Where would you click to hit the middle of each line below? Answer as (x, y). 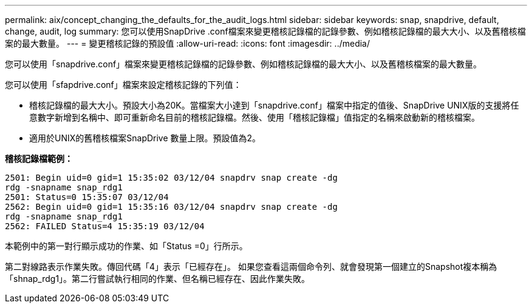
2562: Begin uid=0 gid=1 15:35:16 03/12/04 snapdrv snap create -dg (171, 207)
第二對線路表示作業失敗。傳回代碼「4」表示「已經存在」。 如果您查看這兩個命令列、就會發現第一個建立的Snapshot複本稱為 (251, 266)
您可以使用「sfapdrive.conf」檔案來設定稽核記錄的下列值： (123, 85)
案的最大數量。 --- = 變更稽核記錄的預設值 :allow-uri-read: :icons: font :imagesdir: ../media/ (188, 43)
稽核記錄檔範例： (39, 159)
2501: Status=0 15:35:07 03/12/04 (87, 197)
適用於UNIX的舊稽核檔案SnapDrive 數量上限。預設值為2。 (145, 138)
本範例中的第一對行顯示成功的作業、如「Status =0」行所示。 (126, 246)
